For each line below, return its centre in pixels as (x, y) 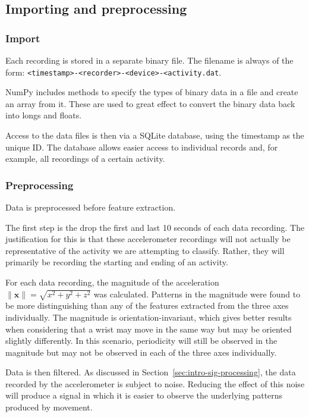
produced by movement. (49, 407)
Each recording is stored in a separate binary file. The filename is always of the (149, 60)
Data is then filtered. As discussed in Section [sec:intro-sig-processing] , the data (151, 372)
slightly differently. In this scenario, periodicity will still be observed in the (141, 341)
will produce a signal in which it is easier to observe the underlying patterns (144, 395)
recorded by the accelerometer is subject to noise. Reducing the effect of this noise (155, 383)
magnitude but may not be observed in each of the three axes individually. (141, 352)
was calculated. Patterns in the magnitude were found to (197, 294)
